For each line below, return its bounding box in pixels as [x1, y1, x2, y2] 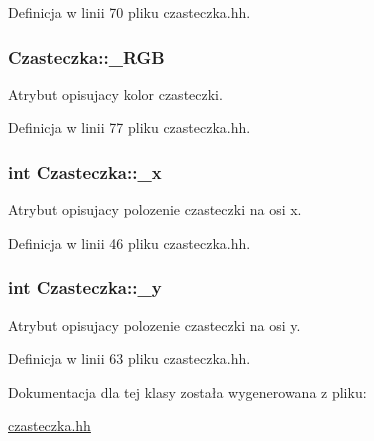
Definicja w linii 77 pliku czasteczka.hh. [8, 117, 251, 138]
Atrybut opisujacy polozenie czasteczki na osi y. [8, 314, 301, 335]
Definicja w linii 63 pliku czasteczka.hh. [8, 348, 251, 369]
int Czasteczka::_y [8, 275, 162, 300]
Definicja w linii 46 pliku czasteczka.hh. [8, 232, 251, 253]
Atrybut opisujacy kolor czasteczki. [8, 83, 223, 104]
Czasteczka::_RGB [8, 44, 165, 69]
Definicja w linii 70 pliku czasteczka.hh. [8, 2, 251, 22]
